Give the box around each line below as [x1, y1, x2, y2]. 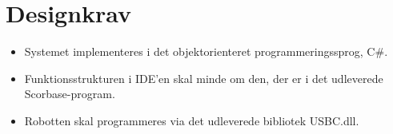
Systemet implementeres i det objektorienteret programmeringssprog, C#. [24, 43, 388, 60]
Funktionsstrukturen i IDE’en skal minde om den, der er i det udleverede [24, 69, 383, 86]
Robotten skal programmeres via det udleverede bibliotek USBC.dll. [24, 112, 359, 128]
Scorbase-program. [24, 85, 115, 102]
